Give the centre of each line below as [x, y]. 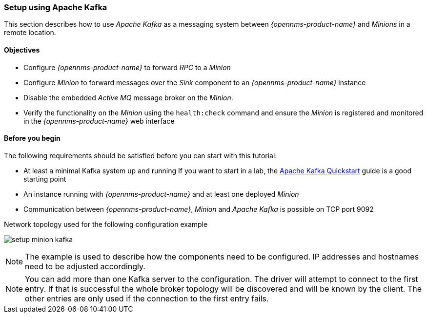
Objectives [22, 50]
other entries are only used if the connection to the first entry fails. [147, 298]
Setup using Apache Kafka [56, 7]
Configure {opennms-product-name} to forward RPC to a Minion [127, 67]
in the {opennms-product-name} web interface [99, 121]
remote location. [30, 33]
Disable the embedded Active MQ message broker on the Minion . [128, 97]
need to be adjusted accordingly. [85, 266]
